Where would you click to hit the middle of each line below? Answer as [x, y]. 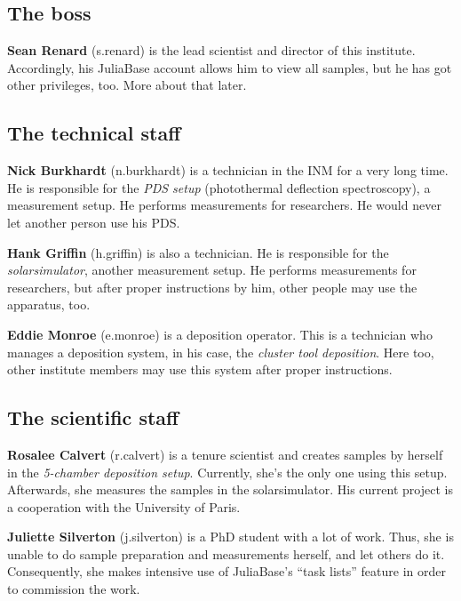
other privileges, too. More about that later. [127, 85]
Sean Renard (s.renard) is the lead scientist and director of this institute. [211, 50]
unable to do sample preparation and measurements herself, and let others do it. [226, 553]
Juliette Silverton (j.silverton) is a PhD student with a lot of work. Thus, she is [230, 537]
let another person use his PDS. [94, 222]
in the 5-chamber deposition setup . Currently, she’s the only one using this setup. [227, 472]
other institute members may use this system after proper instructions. [200, 369]
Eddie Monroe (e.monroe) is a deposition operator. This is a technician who [220, 334]
